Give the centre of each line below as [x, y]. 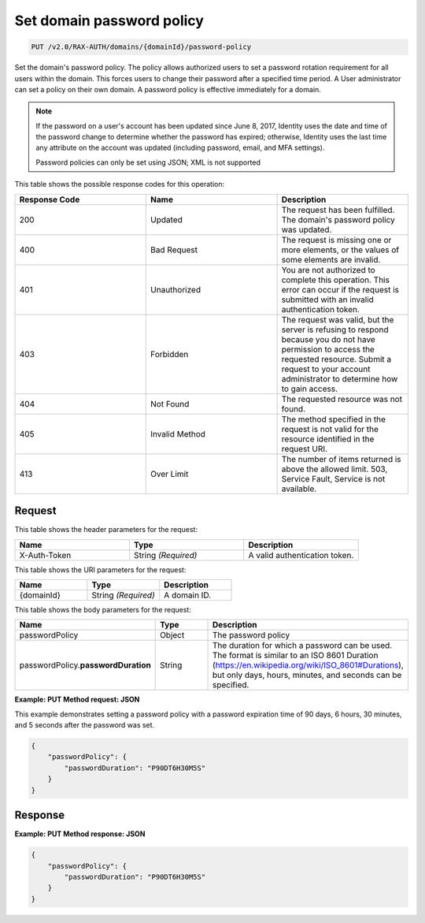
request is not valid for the [330, 429]
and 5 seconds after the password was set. [85, 725]
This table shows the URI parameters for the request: [100, 569]
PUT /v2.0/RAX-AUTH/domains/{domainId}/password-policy [141, 47]
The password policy [251, 635]
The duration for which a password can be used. [303, 646]
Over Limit [170, 474]
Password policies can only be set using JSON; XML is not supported [148, 162]
